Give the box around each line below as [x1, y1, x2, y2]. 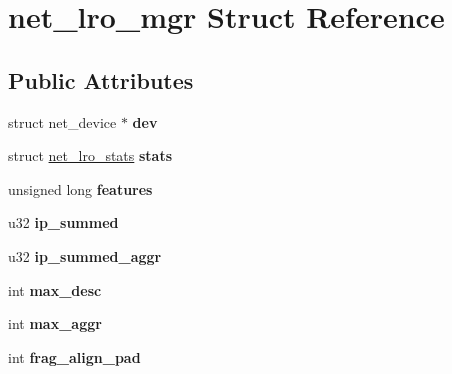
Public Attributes [8, 64, 194, 95]
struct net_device [8, 111, 117, 132]
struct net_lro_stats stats [8, 145, 173, 166]
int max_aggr [8, 313, 102, 334]
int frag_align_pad [8, 346, 141, 367]
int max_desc [8, 279, 102, 300]
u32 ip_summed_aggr [8, 245, 162, 266]
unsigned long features [8, 178, 153, 199]
